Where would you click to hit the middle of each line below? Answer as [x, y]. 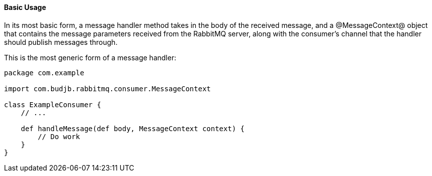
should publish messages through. [61, 42]
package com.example [44, 73]
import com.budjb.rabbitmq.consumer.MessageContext [108, 88]
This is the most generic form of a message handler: [90, 57]
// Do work [59, 136]
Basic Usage [25, 7]
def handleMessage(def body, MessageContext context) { [133, 128]
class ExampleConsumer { [53, 104]
